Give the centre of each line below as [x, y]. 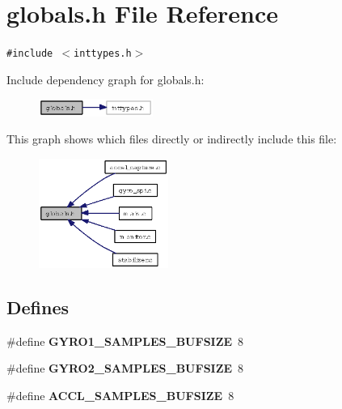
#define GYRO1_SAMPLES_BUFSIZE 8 [125, 341]
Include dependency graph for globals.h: [106, 79]
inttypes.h [103, 54]
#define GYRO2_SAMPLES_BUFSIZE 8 [125, 368]
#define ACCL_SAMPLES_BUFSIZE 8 [120, 395]
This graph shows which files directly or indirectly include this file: [172, 139]
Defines [38, 307]
